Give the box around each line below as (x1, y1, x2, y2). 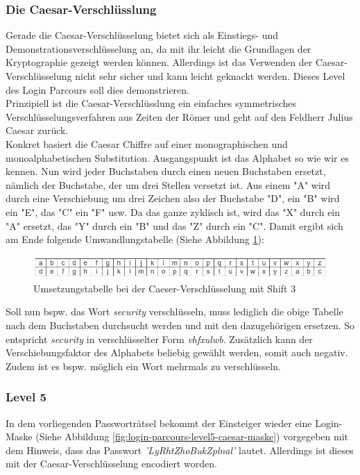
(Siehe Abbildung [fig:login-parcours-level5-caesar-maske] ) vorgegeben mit (35, 429, 348, 444)
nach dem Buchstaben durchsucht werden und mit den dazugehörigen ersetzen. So (6, 317, 355, 332)
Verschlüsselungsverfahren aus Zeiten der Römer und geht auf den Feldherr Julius (6, 109, 353, 124)
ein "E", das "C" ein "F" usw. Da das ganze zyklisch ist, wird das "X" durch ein (6, 204, 341, 219)
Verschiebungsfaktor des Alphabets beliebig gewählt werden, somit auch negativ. (6, 345, 348, 360)
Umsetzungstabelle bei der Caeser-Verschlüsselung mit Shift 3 (33, 281, 296, 295)
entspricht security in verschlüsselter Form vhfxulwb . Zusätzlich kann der (6, 331, 313, 346)
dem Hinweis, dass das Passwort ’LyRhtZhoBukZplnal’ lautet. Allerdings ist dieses (6, 442, 354, 457)
